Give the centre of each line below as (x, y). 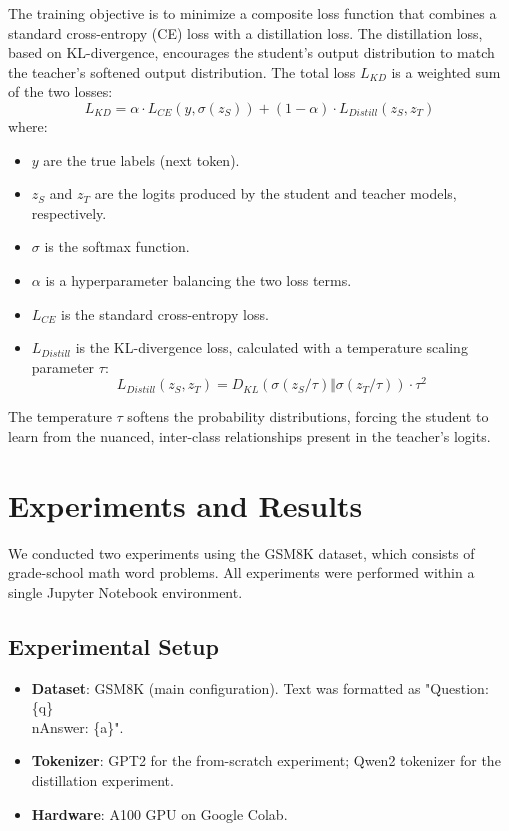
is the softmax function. (117, 246)
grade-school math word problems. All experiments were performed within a (241, 572)
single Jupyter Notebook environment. (125, 591)
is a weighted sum (446, 71)
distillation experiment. (102, 780)
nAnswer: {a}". (77, 726)
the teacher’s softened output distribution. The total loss (182, 71)
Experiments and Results (185, 504)
